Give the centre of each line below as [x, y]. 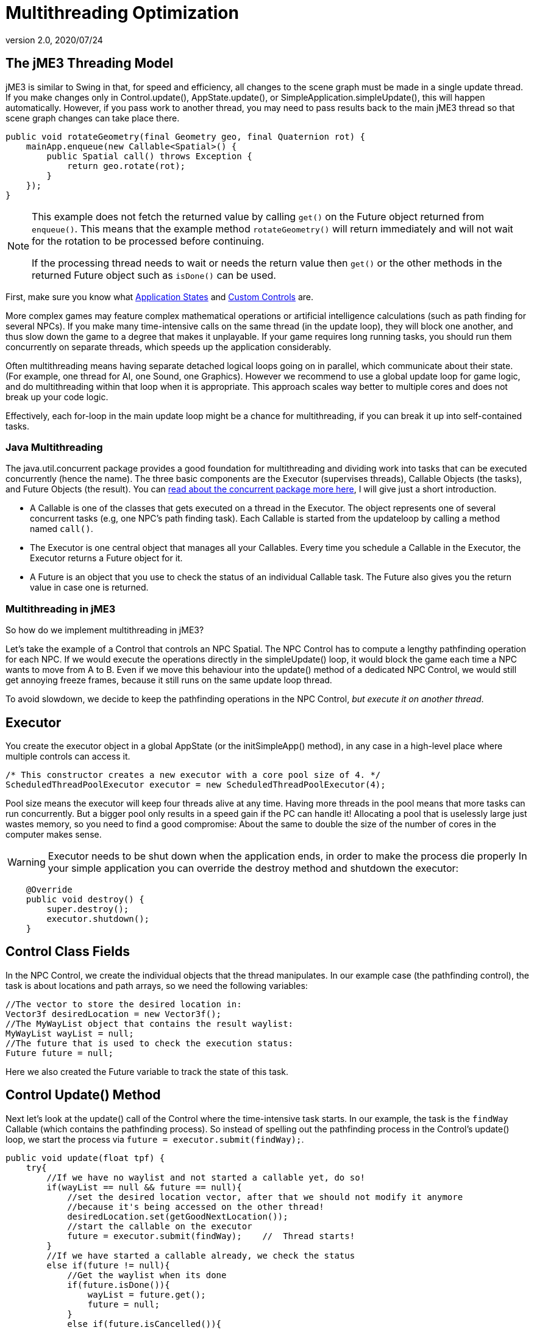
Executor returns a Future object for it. [106, 558]
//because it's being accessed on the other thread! [196, 1206]
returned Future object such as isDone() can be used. [154, 275]
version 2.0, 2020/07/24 [54, 40]
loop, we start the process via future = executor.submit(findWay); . [155, 1139]
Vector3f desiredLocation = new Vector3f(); [114, 1014]
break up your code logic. [57, 397]
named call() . [62, 529]
